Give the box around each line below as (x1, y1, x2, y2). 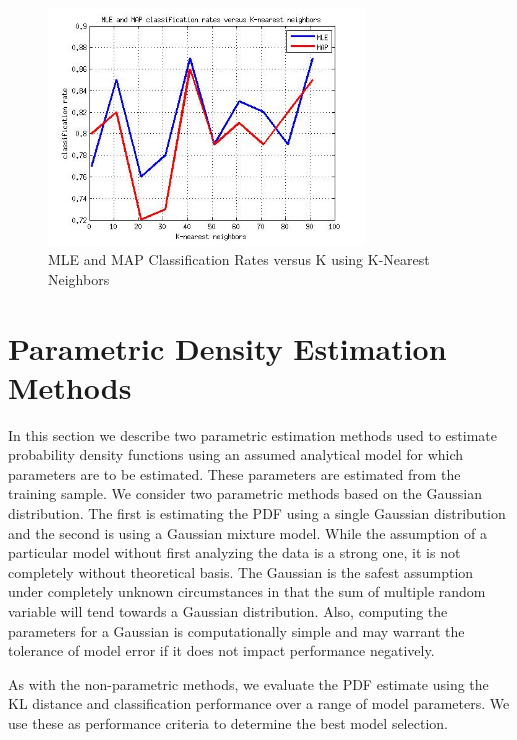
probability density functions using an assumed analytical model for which (8, 444, 464, 465)
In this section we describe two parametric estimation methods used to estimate (8, 424, 498, 445)
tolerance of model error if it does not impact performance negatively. (8, 640, 435, 661)
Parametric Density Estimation (8, 327, 447, 368)
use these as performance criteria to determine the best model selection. (8, 713, 448, 733)
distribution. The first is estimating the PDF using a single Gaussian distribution (8, 503, 506, 524)
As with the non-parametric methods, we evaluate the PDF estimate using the (8, 673, 489, 694)
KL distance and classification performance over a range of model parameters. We (8, 693, 510, 714)
